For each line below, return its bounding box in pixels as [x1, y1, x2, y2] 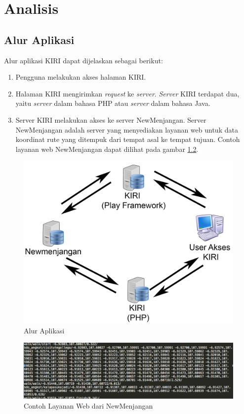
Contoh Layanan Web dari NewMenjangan [24, 400, 153, 411]
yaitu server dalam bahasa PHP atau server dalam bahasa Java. [15, 98, 210, 108]
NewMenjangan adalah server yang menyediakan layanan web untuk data [15, 124, 238, 135]
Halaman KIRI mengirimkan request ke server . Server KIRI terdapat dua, [15, 88, 240, 98]
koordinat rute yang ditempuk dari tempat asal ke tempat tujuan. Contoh [15, 134, 240, 144]
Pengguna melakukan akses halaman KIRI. [15, 72, 146, 82]
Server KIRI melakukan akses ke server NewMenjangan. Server [15, 114, 206, 125]
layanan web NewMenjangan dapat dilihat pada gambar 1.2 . [15, 143, 199, 154]
